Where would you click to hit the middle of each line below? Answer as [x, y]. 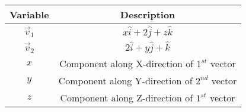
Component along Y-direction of [125, 81]
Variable [29, 14]
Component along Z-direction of [127, 98]
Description [148, 14]
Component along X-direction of [127, 64]
